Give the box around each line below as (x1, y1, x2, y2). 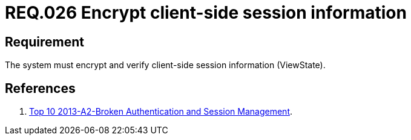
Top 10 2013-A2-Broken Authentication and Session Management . (29, 106, 293, 117)
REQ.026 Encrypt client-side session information (5, 2, 407, 23)
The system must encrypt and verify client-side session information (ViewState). (5, 60, 326, 71)
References (5, 80, 76, 96)
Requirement (5, 34, 85, 49)
